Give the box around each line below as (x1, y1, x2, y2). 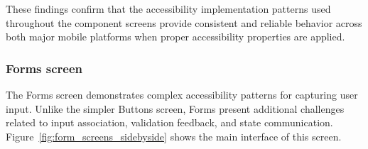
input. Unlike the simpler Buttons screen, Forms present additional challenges (6, 101, 345, 116)
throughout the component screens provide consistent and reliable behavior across (6, 15, 362, 30)
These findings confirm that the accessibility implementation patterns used (6, 1, 331, 16)
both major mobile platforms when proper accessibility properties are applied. (6, 29, 345, 44)
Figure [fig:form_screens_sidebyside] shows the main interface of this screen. (6, 128, 342, 143)
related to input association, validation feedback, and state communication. (6, 115, 333, 130)
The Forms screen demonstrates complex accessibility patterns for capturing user (6, 87, 358, 101)
